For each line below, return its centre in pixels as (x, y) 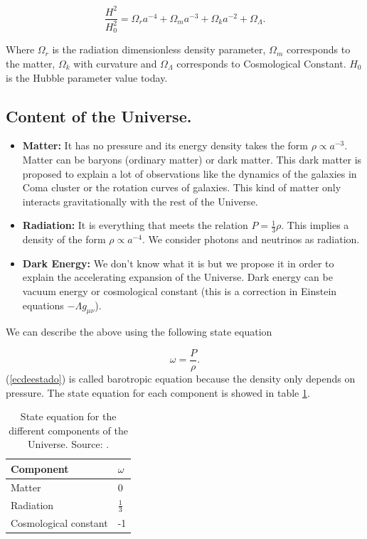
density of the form (64, 239)
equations (43, 305)
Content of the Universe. (99, 116)
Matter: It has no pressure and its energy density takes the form (165, 145)
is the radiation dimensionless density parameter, (159, 49)
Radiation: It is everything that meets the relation (135, 225)
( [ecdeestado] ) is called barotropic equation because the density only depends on (181, 378)
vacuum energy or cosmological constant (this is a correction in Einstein (180, 290)
